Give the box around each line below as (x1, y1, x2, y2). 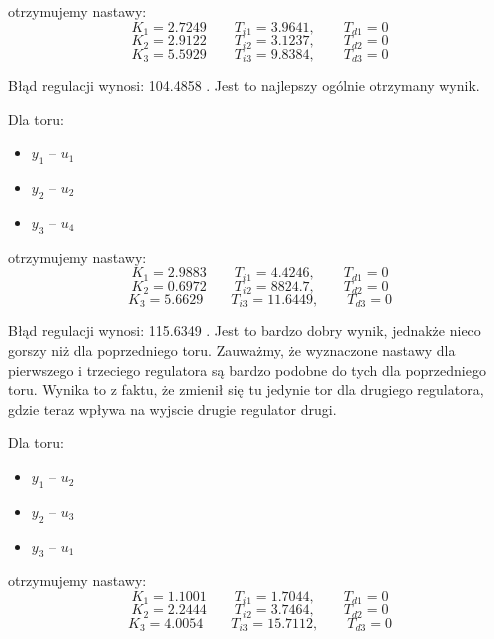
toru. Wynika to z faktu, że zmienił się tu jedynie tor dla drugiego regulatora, (8, 379, 484, 400)
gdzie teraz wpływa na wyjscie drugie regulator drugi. (8, 398, 337, 419)
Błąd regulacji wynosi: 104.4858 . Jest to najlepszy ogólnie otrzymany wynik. (8, 74, 480, 95)
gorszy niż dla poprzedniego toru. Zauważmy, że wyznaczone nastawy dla (8, 340, 456, 361)
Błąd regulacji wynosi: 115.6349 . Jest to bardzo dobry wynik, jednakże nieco (8, 320, 481, 341)
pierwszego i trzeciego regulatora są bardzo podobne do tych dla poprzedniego (8, 359, 486, 380)
